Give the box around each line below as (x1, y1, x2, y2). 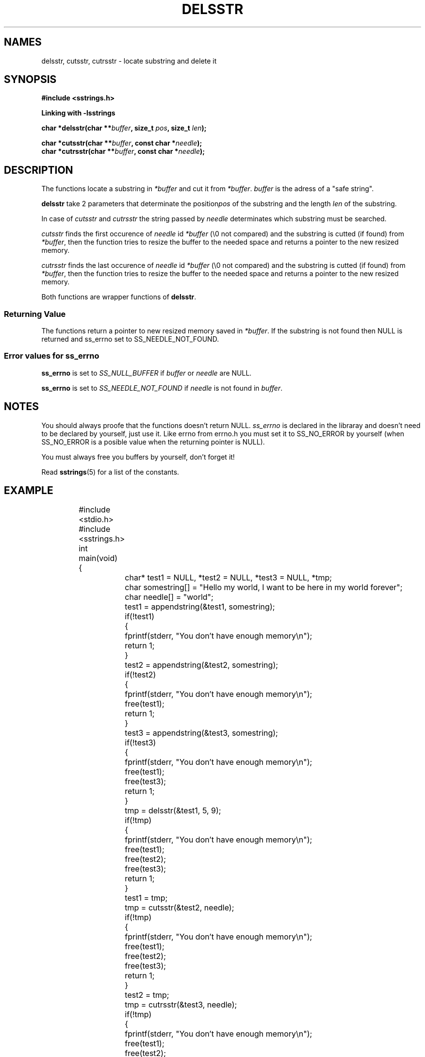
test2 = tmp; (125, 990, 169, 1000)
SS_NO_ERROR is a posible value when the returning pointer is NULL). (41, 437, 265, 446)
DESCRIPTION (4, 164, 73, 176)
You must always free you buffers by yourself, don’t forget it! (41, 452, 235, 461)
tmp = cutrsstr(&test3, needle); (125, 1000, 237, 1010)
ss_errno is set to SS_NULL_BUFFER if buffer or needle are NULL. (41, 368, 252, 377)
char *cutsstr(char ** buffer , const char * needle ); (41, 139, 202, 148)
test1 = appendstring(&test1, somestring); (125, 602, 275, 612)
